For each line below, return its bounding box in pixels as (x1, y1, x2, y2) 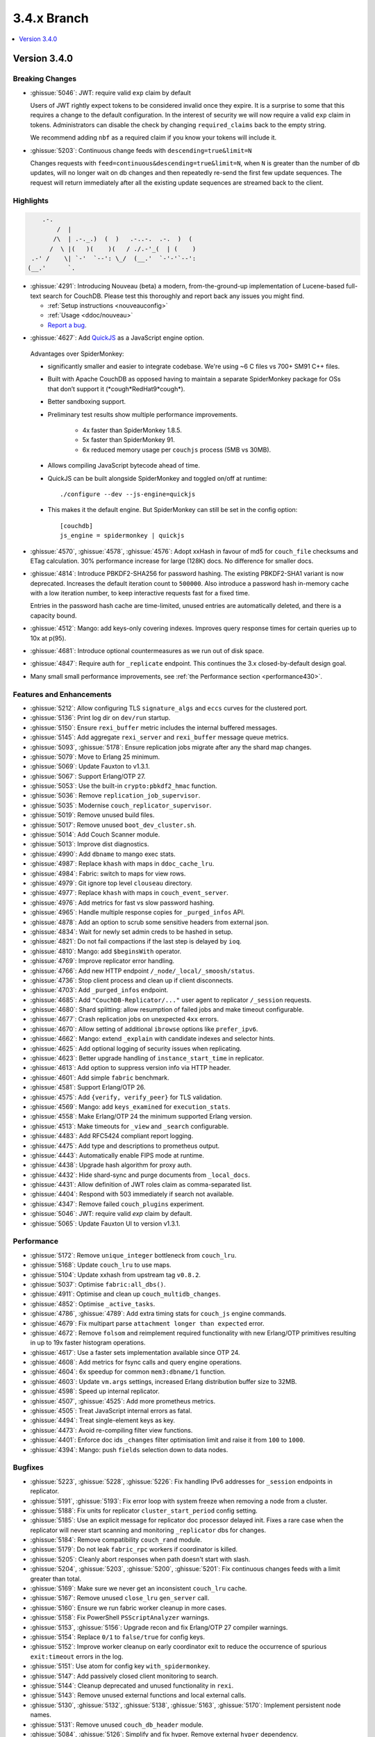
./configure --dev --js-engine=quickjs (60, 490, 196, 498)
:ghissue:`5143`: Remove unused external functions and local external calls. (30, 1691, 247, 1699)
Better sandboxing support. (47, 397, 126, 406)
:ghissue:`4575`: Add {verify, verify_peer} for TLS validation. (30, 1093, 222, 1101)
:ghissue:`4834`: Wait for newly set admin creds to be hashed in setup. (30, 928, 233, 936)
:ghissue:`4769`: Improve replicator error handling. (30, 957, 175, 965)
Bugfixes (12, 1463, 44, 1472)
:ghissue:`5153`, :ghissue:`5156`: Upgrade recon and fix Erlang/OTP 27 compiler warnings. (30, 1623, 288, 1631)
